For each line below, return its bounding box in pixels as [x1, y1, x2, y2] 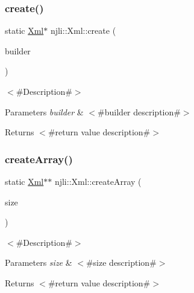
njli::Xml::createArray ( [54, 175, 142, 187]
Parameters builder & [5, 105, 84, 118]
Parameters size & [5, 256, 72, 269]
